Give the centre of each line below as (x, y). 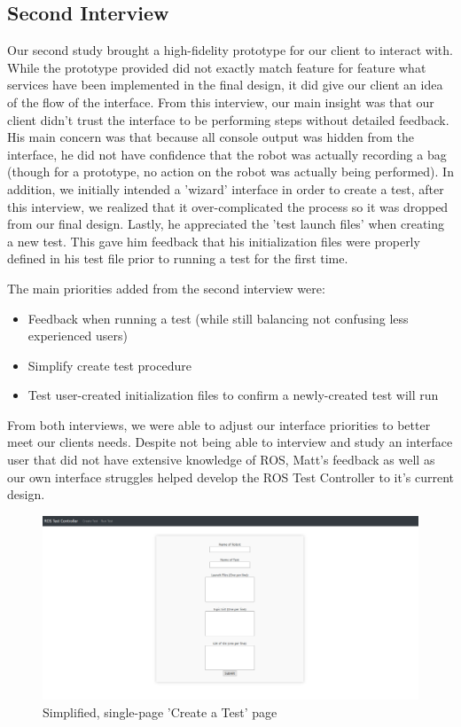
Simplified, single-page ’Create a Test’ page (160, 711)
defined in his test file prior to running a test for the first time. (178, 258)
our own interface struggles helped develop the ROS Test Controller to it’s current (230, 477)
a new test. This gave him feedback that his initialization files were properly (214, 241)
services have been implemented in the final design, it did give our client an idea (225, 85)
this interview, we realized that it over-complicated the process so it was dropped (228, 206)
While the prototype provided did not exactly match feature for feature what (217, 67)
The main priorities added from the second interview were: (166, 288)
